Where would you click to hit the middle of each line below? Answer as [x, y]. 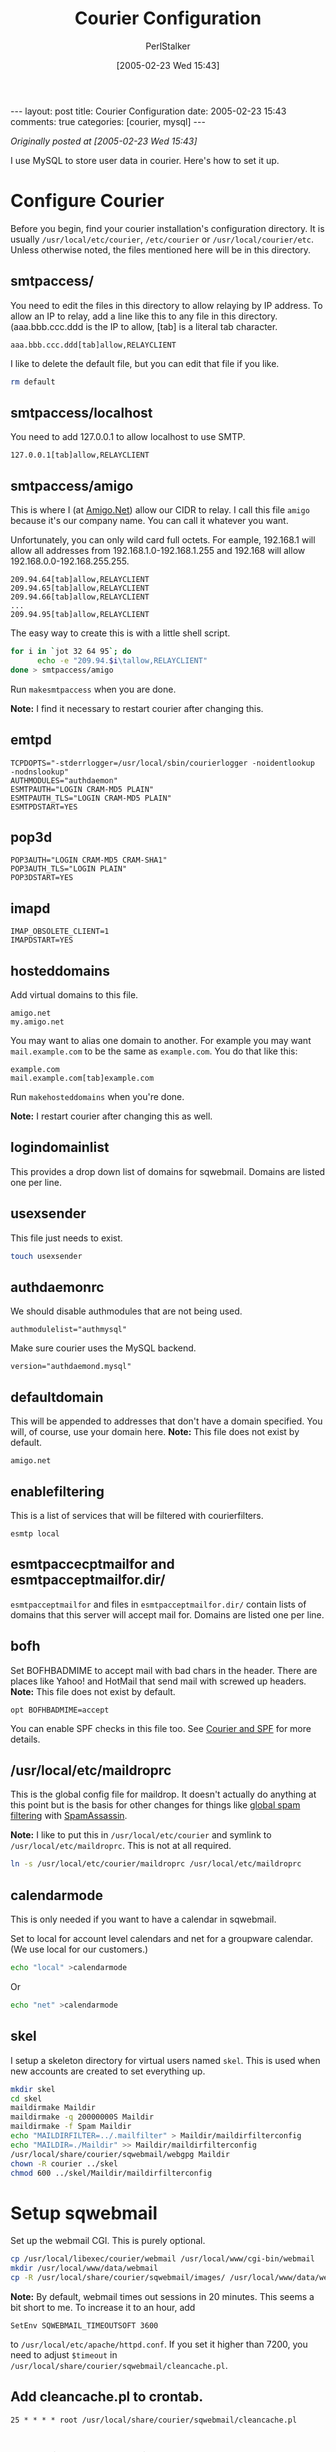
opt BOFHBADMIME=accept [60, 1710]
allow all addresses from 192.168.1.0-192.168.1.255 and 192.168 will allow [158, 551]
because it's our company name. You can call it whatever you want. [149, 521]
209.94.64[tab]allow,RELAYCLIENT [80, 580]
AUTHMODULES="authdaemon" [64, 780]
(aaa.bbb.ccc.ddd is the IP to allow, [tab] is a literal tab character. [144, 326]
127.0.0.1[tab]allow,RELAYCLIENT [80, 455]
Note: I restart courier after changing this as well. [111, 1116]
